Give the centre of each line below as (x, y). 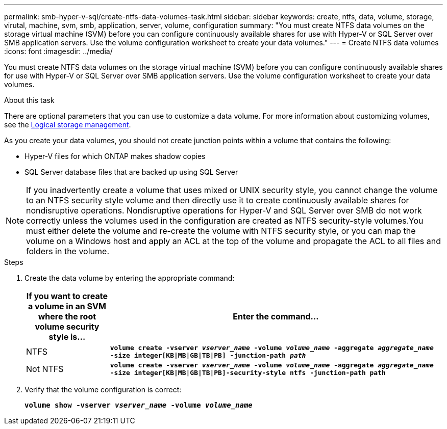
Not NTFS (45, 369)
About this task (29, 100)
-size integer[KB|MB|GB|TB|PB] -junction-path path (208, 355)
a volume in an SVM (67, 306)
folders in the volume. (68, 251)
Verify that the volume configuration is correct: (103, 390)
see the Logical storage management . (68, 125)
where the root (67, 316)
